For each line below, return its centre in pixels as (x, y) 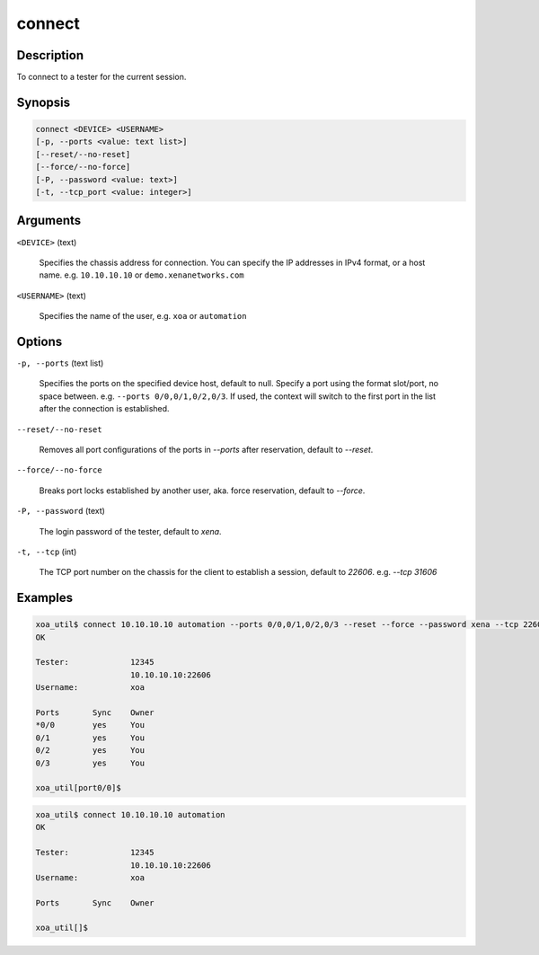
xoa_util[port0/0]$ (78, 788)
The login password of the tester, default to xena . (130, 531)
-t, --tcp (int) (47, 552)
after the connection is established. (104, 409)
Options (40, 341)
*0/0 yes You (90, 725)
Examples (45, 598)
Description (50, 55)
